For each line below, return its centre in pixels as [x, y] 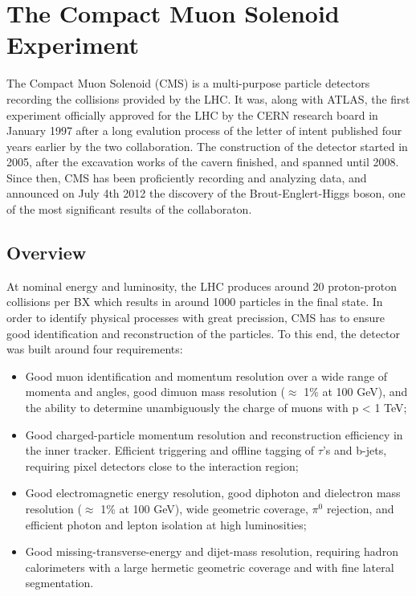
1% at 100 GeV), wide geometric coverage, [204, 508]
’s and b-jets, [355, 450]
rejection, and [360, 508]
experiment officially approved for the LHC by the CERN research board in [192, 114]
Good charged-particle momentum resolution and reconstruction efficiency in [214, 434]
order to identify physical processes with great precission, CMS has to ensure [196, 318]
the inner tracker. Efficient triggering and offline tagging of [170, 450]
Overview [47, 253]
